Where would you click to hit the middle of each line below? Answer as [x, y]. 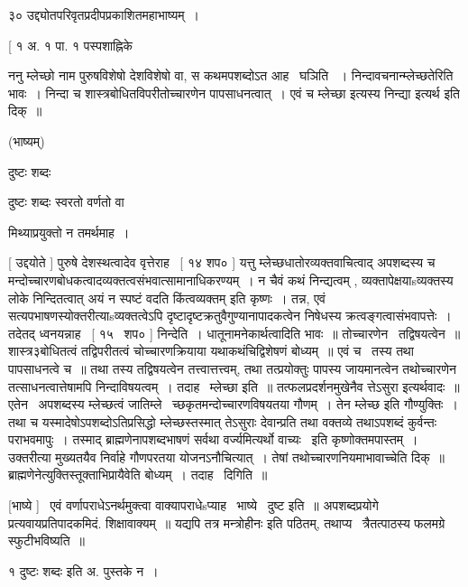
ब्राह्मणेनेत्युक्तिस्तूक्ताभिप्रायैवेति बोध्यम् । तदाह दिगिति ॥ [138, 475]
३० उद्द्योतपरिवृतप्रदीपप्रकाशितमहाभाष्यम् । [104, 14]
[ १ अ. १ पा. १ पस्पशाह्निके [70, 45]
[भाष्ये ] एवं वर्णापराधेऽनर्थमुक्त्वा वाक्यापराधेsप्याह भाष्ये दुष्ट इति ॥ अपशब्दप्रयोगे [193, 505]
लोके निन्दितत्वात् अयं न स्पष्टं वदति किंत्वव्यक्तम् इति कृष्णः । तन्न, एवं [167, 298]
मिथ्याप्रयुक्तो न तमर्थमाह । [69, 232]
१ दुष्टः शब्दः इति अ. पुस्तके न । [83, 570]
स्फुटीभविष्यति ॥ [46, 540]
